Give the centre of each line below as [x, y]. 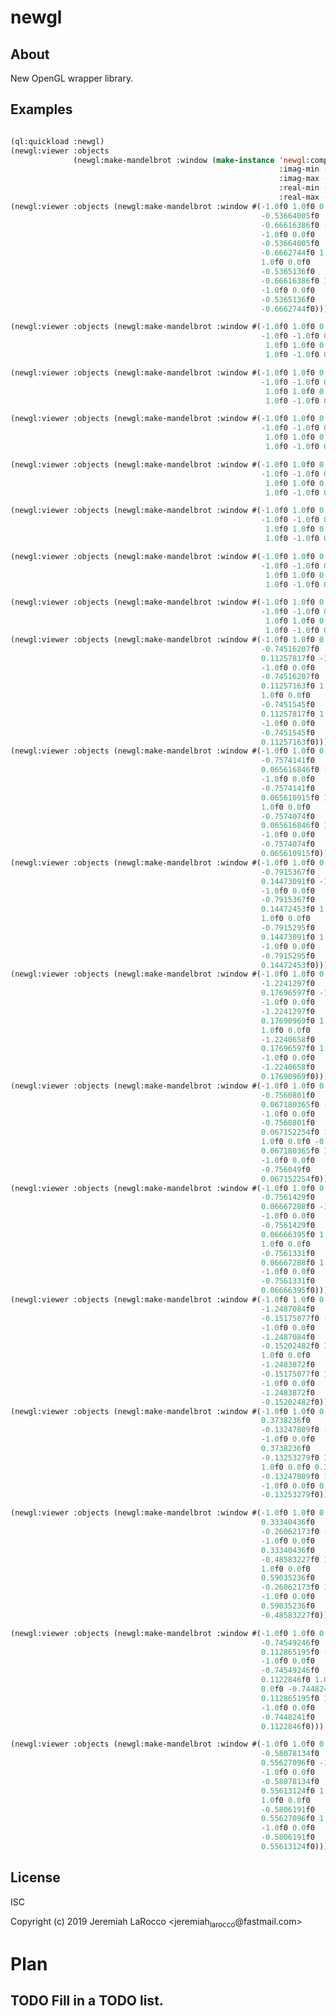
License [35, 1877]
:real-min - [303, 188]
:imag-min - [303, 169]
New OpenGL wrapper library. [72, 78]
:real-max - [303, 197]
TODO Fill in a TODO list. [87, 2001]
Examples [41, 109]
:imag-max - [303, 179]
